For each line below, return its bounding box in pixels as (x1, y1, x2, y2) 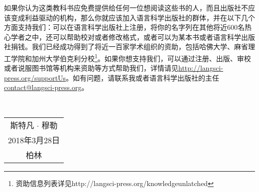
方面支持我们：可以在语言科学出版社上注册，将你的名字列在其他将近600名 (4, 22, 245, 32)
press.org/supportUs (4, 72, 66, 83)
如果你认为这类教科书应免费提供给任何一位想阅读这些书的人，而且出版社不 (4, 2, 248, 12)
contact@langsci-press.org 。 (4, 82, 89, 93)
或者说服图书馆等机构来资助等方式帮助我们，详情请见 (4, 63, 178, 73)
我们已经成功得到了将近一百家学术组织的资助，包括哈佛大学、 (31, 41, 234, 52)
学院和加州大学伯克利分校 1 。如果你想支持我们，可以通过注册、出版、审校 (10, 51, 251, 63)
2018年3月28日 (8, 134, 60, 146)
